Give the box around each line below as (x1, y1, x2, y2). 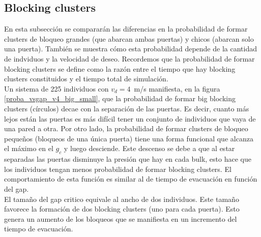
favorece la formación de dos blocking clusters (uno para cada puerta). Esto (4, 203, 240, 214)
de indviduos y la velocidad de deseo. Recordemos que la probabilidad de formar (4, 53, 255, 64)
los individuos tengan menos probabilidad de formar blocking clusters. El (4, 163, 231, 174)
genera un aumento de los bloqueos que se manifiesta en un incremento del (4, 213, 237, 224)
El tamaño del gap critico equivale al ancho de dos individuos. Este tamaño (4, 193, 239, 204)
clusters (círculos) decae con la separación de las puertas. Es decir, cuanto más (4, 103, 249, 113)
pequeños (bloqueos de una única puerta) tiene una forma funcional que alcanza (4, 133, 253, 143)
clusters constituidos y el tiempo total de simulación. (4, 73, 168, 84)
